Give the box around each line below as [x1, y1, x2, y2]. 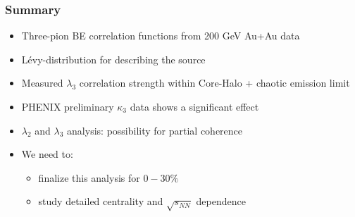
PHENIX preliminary [21, 99, 114, 113]
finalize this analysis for [38, 170, 140, 185]
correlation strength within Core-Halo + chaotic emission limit [79, 75, 350, 90]
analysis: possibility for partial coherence [67, 123, 243, 137]
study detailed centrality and [38, 194, 163, 209]
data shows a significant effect [130, 99, 259, 113]
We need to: [21, 147, 73, 161]
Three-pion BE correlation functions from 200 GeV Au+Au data [21, 28, 300, 43]
